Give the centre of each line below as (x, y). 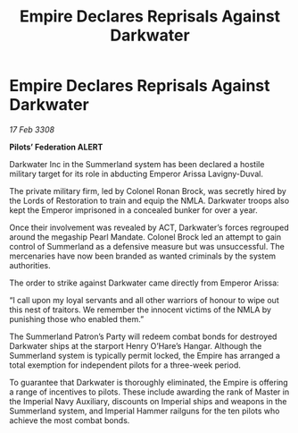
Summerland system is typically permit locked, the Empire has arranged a (145, 355)
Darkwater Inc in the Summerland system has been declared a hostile (137, 164)
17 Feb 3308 (32, 129)
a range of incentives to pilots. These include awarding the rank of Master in (149, 392)
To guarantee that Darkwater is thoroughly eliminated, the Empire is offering (149, 382)
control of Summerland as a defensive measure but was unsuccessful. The (147, 246)
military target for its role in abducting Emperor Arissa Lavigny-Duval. (136, 174)
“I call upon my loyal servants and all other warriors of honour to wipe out (144, 300)
